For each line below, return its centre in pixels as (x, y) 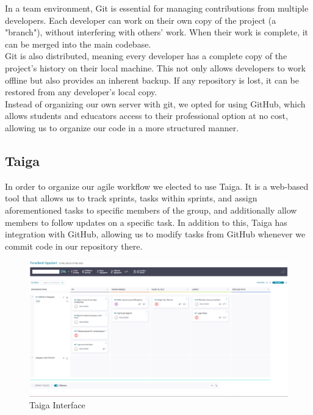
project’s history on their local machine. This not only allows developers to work (155, 67)
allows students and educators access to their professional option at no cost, (146, 116)
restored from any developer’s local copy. (81, 92)
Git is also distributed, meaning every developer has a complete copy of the (146, 56)
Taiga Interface (57, 405)
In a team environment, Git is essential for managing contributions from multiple (157, 8)
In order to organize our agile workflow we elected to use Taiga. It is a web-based (157, 186)
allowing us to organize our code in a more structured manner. (122, 127)
